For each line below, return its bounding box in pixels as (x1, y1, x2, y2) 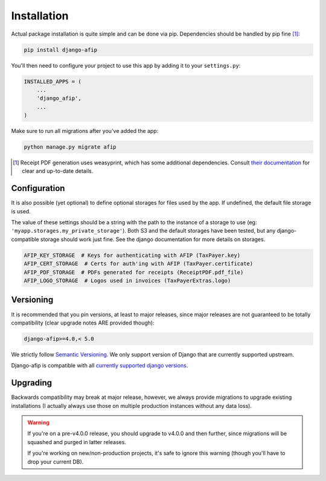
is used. (11, 207, 31, 215)
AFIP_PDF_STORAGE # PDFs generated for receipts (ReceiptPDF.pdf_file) (24, 269, 244, 276)
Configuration (11, 183, 65, 193)
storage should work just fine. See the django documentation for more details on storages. (40, 236, 266, 243)
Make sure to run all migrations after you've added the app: (11, 128, 159, 135)
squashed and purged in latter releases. (27, 438, 127, 445)
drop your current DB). (27, 458, 84, 465)
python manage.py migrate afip (24, 144, 117, 150)
